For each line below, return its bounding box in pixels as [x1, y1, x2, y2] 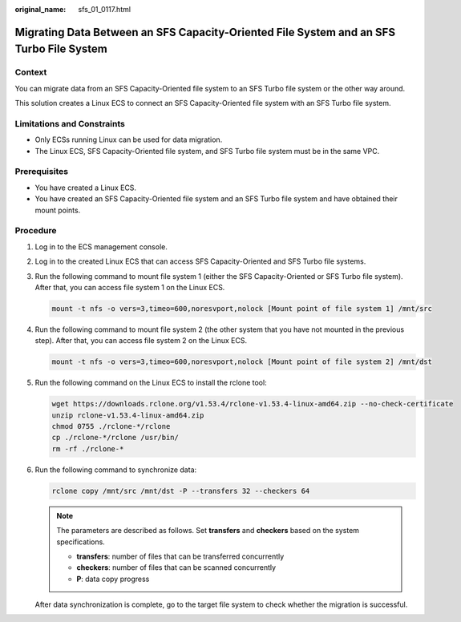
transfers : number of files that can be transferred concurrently [76, 551, 285, 561]
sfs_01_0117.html [78, 5, 131, 14]
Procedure [14, 225, 57, 236]
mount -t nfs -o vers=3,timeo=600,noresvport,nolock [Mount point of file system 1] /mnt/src [51, 304, 433, 313]
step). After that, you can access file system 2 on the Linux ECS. [34, 336, 248, 345]
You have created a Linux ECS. [34, 183, 136, 192]
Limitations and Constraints [14, 118, 126, 129]
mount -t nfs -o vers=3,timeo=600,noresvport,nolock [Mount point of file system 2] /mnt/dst [51, 357, 433, 366]
